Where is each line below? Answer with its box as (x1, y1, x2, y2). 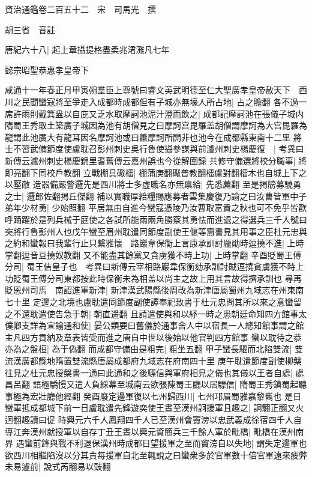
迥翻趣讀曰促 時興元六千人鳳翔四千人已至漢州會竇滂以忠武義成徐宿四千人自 (5, 413, 302, 425)
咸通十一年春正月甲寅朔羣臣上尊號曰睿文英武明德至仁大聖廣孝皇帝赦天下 (5, 84, 290, 96)
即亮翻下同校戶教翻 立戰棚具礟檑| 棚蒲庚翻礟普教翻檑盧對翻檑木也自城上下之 (5, 166, 307, 178)
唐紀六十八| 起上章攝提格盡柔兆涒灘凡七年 (5, 43, 170, 56)
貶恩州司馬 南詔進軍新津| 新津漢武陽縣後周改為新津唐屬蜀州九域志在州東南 (5, 284, 304, 296)
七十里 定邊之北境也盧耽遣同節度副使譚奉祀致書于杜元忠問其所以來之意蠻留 (5, 296, 302, 308)
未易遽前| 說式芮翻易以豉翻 (5, 460, 111, 473)
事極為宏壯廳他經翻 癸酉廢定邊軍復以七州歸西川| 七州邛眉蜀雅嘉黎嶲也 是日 (5, 389, 301, 402)
